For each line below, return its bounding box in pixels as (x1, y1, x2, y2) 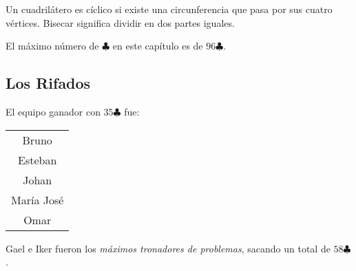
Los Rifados (6, 72, 91, 94)
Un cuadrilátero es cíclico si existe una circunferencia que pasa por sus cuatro (6, 2, 333, 16)
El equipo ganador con (6, 104, 101, 118)
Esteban (18, 151, 57, 168)
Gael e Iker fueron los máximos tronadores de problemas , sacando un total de (6, 241, 331, 255)
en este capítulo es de (112, 39, 203, 53)
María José (11, 191, 64, 208)
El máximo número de (6, 39, 99, 53)
